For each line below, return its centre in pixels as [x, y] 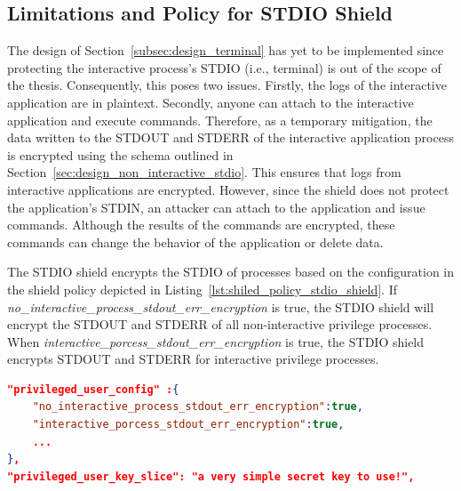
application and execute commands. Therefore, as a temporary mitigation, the [220, 120]
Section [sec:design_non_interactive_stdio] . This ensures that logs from [204, 172]
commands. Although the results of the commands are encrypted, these [201, 225]
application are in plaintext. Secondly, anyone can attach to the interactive [211, 102]
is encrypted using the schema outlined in [120, 154]
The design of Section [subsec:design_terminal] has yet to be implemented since [226, 50]
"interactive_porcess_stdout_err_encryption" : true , [188, 425]
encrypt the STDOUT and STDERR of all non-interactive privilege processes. [220, 324]
